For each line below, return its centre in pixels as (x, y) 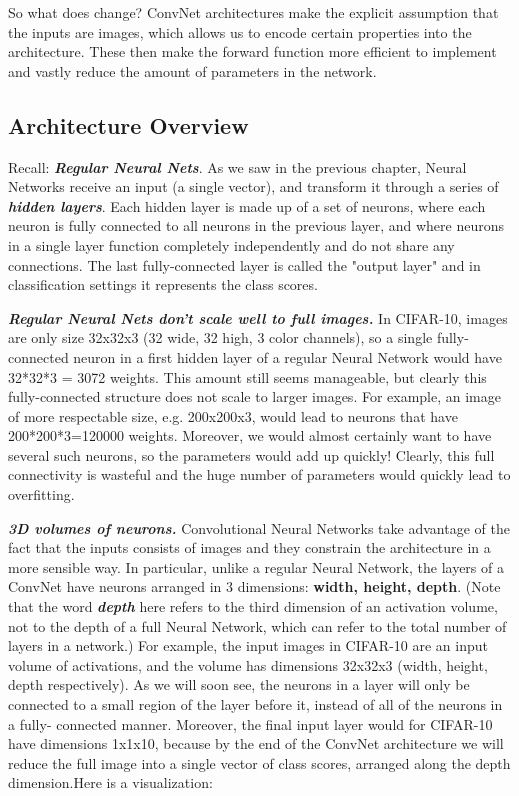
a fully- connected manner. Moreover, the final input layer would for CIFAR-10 (250, 723)
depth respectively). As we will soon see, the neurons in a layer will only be (239, 684)
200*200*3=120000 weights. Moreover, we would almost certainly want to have (250, 435)
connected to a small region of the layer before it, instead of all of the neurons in (255, 704)
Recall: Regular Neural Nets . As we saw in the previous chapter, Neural (237, 166)
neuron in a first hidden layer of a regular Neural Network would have (287, 356)
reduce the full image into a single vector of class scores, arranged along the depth (259, 762)
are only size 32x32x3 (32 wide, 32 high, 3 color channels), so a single (220, 337)
